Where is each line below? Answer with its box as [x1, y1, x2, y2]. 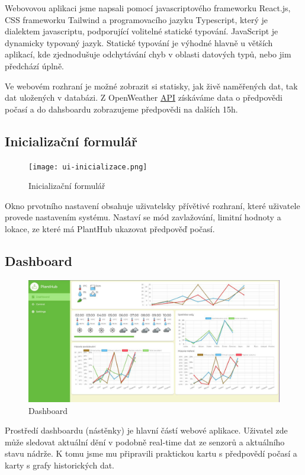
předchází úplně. [5, 59, 65, 72]
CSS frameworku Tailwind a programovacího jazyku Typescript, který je [5, 13, 268, 25]
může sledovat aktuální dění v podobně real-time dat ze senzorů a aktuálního [5, 435, 285, 448]
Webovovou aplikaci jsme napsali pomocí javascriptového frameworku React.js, [5, 2, 291, 14]
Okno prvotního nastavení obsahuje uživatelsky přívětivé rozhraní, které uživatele [5, 199, 300, 211]
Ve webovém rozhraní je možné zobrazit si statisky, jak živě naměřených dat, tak [5, 79, 298, 92]
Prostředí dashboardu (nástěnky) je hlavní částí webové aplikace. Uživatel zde [5, 424, 288, 437]
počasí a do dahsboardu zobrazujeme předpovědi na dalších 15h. [5, 102, 238, 115]
